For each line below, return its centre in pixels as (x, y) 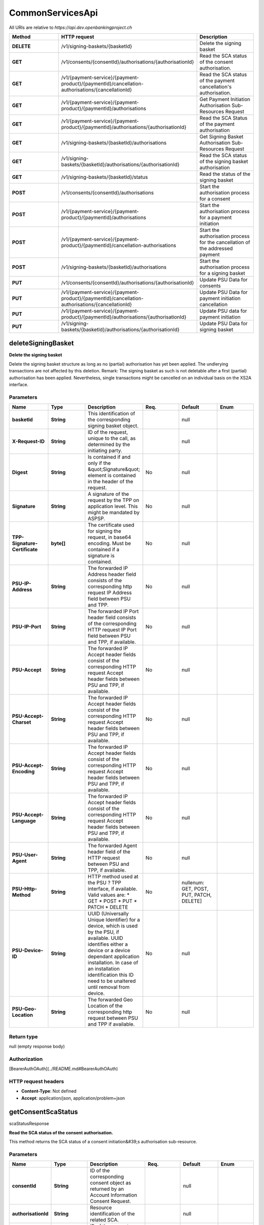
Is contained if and (109, 457)
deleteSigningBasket (42, 343)
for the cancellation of (225, 242)
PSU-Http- (25, 889)
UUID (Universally (108, 914)
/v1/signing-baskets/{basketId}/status (105, 177)
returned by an (107, 1189)
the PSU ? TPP (105, 883)
